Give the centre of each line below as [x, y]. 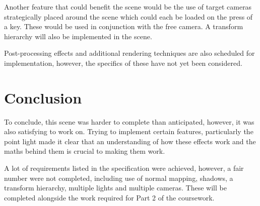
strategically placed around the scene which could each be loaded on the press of [128, 16]
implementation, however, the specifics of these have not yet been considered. [123, 63]
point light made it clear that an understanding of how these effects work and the [130, 141]
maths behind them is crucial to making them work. [85, 151]
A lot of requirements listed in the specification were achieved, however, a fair [124, 168]
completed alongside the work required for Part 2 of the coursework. [109, 197]
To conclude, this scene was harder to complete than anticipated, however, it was [129, 121]
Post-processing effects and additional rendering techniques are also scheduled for [129, 53]
